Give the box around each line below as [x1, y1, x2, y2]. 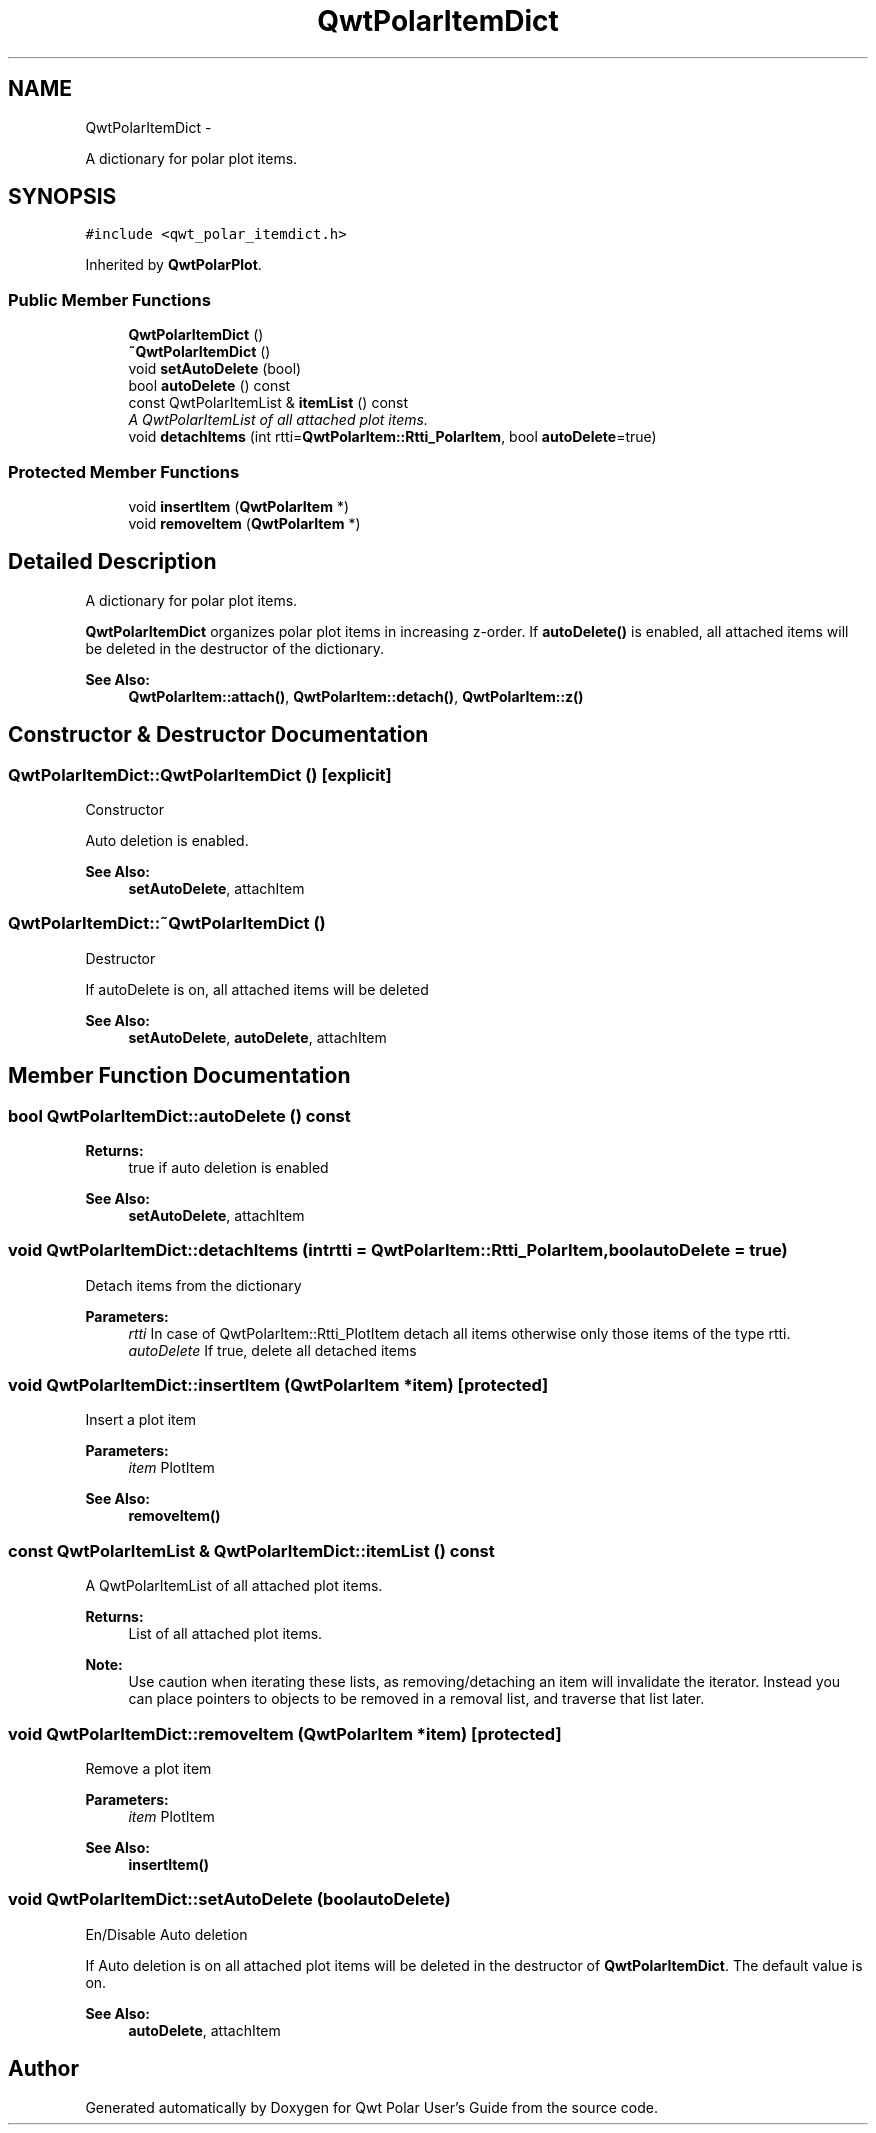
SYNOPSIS [8, 184, 117, 210]
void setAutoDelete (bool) [128, 360, 302, 378]
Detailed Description [8, 549, 217, 575]
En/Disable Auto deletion [85, 1925, 248, 1943]
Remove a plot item [85, 1759, 212, 1777]
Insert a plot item [85, 1411, 196, 1429]
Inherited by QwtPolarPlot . [85, 256, 262, 274]
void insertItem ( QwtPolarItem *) [128, 497, 350, 515]
